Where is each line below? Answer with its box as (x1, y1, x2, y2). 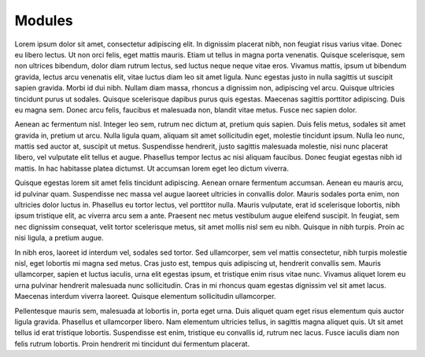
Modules (14, 12, 74, 29)
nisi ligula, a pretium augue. (14, 233, 104, 243)
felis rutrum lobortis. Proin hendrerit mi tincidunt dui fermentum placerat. (14, 339, 250, 348)
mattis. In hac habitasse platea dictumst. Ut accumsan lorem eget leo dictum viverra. (14, 164, 289, 173)
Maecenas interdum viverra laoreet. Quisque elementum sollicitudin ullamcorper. (14, 292, 276, 301)
